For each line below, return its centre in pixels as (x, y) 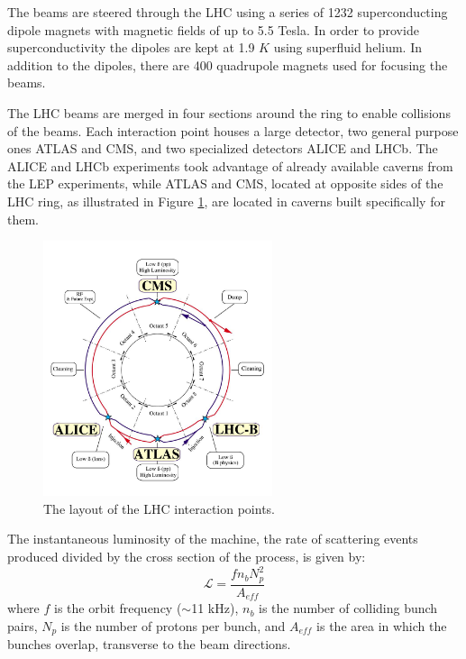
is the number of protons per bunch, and (173, 625)
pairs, (23, 625)
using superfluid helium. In (347, 47)
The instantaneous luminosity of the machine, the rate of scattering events (213, 539)
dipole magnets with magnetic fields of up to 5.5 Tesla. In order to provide (213, 29)
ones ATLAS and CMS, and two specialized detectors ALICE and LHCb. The (223, 148)
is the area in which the (382, 625)
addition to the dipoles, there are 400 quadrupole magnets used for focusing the (228, 64)
